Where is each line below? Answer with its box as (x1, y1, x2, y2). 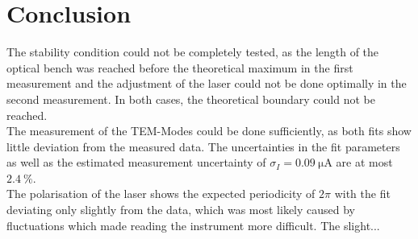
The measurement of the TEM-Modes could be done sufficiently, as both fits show (6, 122, 412, 139)
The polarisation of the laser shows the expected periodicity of (6, 185, 316, 202)
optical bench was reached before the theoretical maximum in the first (6, 59, 353, 76)
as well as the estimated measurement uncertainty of (6, 154, 266, 171)
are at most (336, 154, 393, 171)
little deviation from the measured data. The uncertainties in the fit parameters (6, 138, 400, 155)
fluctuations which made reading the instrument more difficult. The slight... (6, 216, 380, 233)
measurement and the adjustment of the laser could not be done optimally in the (6, 75, 407, 92)
